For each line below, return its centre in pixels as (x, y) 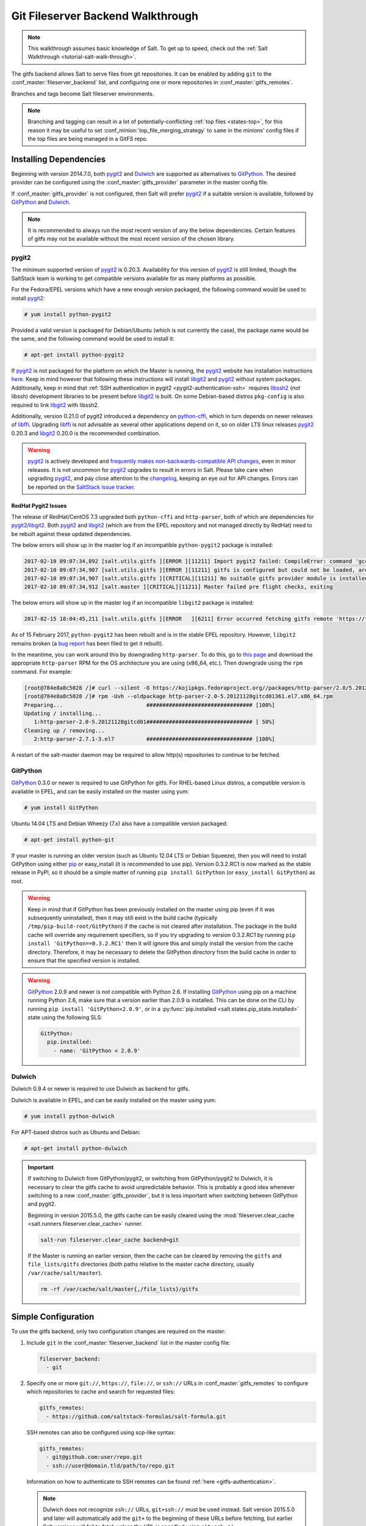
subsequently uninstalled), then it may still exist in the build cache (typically (123, 918)
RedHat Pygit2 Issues (39, 505)
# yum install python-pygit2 (68, 314)
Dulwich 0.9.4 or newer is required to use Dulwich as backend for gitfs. (101, 1089)
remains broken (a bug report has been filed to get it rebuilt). (88, 643)
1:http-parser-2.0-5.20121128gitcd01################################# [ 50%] (155, 722)
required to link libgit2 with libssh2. (55, 405)
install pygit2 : (28, 298)
